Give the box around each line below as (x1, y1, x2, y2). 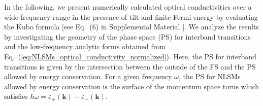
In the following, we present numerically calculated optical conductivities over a (4, 2, 252, 12)
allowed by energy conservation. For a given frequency (4, 71, 172, 82)
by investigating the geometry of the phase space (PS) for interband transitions (4, 31, 251, 42)
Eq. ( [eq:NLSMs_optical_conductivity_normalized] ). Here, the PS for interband (4, 51, 256, 61)
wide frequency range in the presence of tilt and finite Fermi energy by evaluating (4, 11, 258, 22)
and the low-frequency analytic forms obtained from (4, 41, 166, 52)
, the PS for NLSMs (178, 71, 241, 82)
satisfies (4, 91, 28, 101)
